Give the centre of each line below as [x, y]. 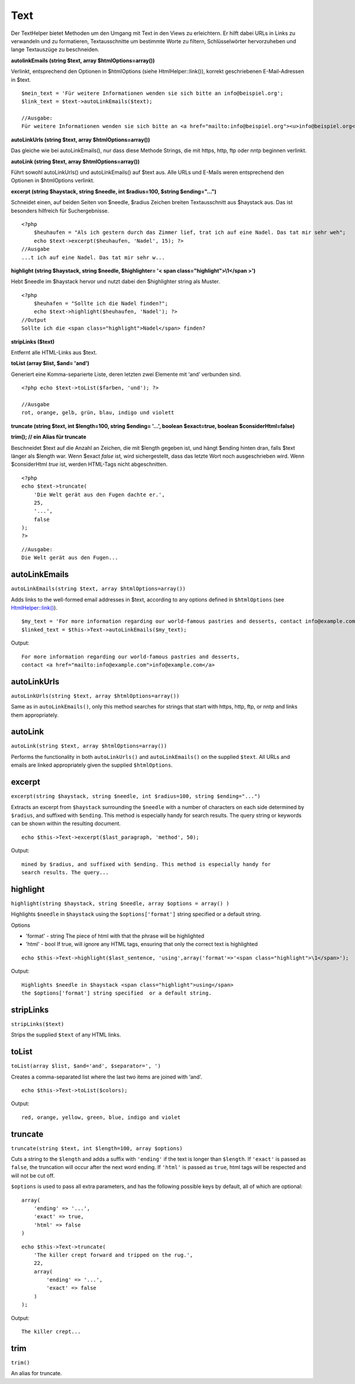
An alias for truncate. [36, 1373]
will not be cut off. [33, 1176]
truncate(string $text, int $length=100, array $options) [97, 1148]
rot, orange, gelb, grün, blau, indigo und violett [98, 413]
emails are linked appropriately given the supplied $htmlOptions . [92, 765]
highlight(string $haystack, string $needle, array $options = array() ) [120, 903]
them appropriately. [35, 715]
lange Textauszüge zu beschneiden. [55, 50]
